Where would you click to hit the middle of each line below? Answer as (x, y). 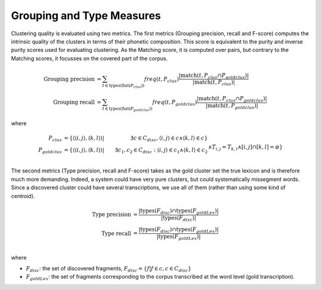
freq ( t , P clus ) (161, 79)
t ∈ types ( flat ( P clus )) (123, 86)
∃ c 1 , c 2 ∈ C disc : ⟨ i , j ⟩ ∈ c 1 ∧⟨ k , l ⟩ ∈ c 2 (162, 150)
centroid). (23, 196)
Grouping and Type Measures (86, 16)
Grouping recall (74, 102)
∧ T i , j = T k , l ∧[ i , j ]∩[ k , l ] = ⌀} (245, 147)
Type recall (116, 233)
